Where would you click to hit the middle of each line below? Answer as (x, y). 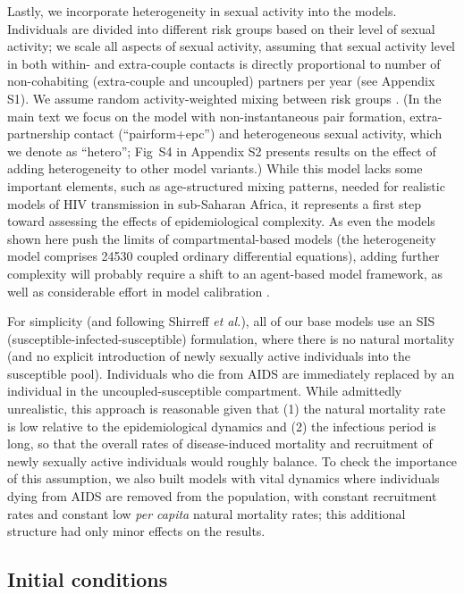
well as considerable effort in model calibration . (139, 291)
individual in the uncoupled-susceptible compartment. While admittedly (205, 391)
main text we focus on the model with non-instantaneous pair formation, (207, 116)
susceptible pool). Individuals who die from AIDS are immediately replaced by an (231, 373)
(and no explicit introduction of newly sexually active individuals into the (209, 356)
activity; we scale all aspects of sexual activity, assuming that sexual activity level (231, 46)
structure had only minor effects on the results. (136, 531)
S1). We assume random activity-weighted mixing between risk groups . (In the (224, 98)
